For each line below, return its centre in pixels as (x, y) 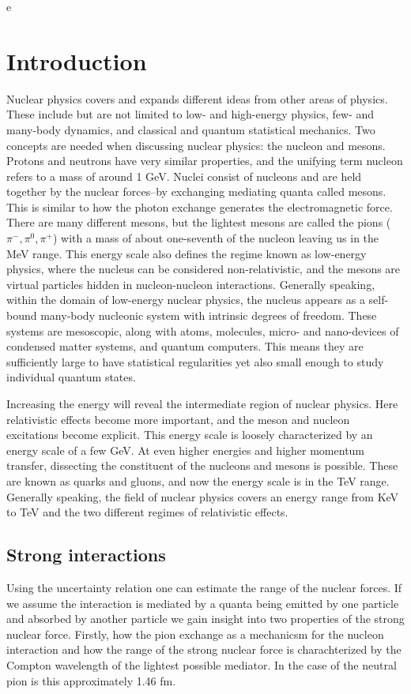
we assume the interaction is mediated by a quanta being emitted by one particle (203, 603)
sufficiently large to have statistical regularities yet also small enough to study (195, 361)
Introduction (77, 60)
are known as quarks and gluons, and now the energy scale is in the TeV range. (198, 480)
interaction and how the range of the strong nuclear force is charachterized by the (204, 649)
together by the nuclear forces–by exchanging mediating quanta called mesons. (196, 191)
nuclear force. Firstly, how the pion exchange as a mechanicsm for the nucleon (195, 634)
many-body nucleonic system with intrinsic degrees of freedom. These (209, 315)
